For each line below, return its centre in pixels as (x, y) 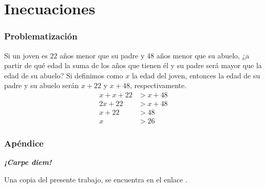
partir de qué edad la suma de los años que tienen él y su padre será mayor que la (133, 65)
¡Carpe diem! (28, 162)
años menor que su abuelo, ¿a (203, 55)
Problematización (41, 36)
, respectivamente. (158, 85)
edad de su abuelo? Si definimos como (64, 75)
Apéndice (24, 143)
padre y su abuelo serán (42, 85)
